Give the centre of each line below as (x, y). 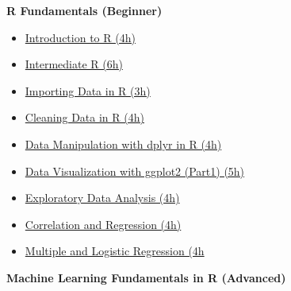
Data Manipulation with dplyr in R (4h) (123, 144)
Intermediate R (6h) (74, 64)
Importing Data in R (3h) (88, 90)
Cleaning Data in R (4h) (84, 117)
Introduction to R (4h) (80, 37)
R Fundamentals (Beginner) (84, 10)
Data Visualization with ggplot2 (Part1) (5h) (135, 171)
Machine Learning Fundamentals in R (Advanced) (146, 277)
